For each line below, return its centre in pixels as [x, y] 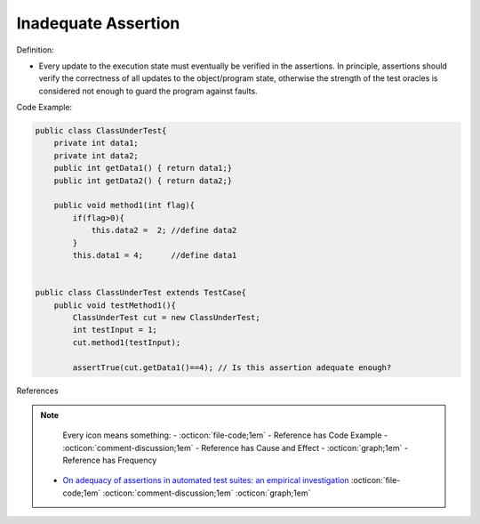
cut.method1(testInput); [127, 342]
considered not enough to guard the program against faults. [148, 91]
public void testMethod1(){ [115, 305]
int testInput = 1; [115, 330]
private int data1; [96, 143]
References [37, 391]
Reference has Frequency [110, 460]
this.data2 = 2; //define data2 [164, 230]
